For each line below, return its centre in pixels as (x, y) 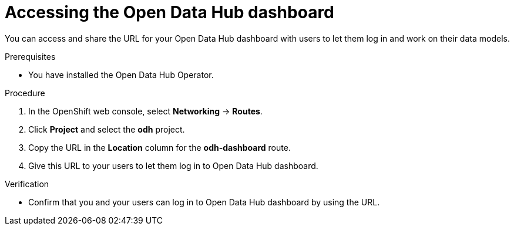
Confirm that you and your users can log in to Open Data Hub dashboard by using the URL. (204, 202)
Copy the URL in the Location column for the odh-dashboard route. (159, 147)
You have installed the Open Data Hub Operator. (121, 75)
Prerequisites (30, 56)
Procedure (25, 93)
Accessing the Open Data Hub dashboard (169, 12)
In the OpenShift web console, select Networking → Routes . (145, 111)
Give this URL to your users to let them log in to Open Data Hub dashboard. (173, 165)
